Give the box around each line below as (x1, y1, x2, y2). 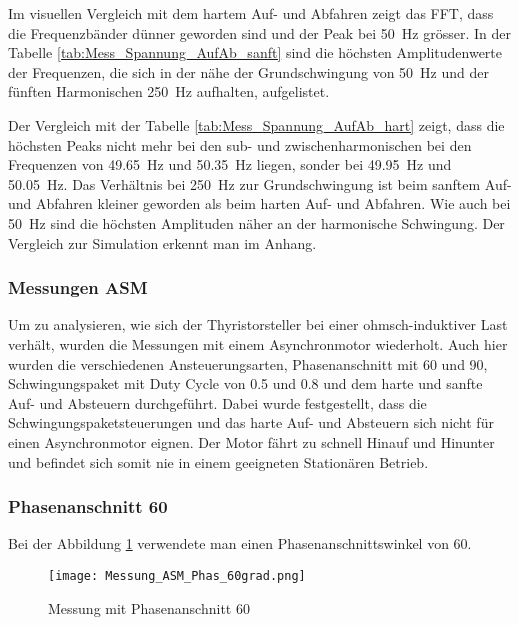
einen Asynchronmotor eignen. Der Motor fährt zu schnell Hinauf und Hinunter (8, 431, 495, 452)
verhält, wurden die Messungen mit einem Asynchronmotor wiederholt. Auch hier (8, 333, 508, 354)
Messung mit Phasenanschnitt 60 (48, 597, 250, 618)
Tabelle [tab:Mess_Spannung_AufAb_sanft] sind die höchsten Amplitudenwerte (8, 42, 502, 63)
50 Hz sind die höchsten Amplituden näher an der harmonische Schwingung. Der (8, 212, 505, 233)
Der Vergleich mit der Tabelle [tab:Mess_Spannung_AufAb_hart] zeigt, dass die (8, 114, 505, 135)
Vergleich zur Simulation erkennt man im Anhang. (8, 232, 317, 253)
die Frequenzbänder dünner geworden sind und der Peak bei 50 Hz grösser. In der (8, 22, 512, 43)
